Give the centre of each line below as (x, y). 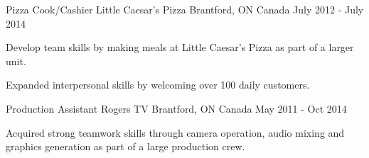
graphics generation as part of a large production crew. (125, 146)
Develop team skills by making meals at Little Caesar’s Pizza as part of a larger (180, 47)
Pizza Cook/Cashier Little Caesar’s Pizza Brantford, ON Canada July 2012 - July (185, 9)
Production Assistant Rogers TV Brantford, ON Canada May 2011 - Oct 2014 (176, 108)
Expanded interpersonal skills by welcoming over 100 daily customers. (158, 85)
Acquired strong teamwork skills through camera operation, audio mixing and (175, 132)
